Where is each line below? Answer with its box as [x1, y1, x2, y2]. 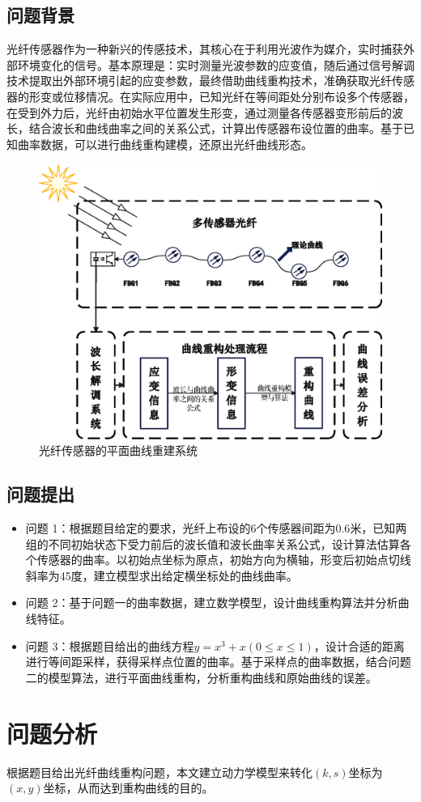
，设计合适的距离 [313, 637, 405, 654]
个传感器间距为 [256, 520, 336, 537]
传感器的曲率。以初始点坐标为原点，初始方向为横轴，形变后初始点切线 [36, 551, 411, 568]
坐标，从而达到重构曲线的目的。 [43, 779, 214, 796]
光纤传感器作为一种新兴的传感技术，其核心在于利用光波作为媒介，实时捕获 [6, 40, 403, 57]
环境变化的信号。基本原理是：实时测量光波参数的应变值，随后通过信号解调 [17, 56, 415, 73]
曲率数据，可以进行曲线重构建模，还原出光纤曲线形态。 [17, 135, 313, 152]
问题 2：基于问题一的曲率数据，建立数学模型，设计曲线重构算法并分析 [25, 594, 398, 611]
